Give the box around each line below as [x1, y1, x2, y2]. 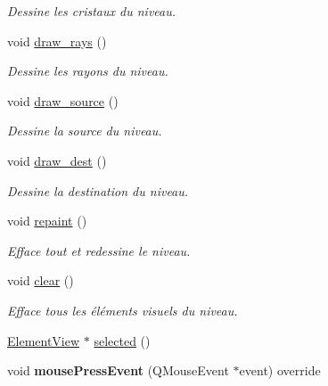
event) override [239, 361, 321, 380]
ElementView [7, 331, 80, 349]
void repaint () [7, 211, 87, 230]
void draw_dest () [7, 151, 107, 169]
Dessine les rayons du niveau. [7, 62, 168, 80]
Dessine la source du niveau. [7, 121, 162, 140]
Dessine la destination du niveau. [7, 181, 189, 200]
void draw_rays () [7, 31, 107, 50]
